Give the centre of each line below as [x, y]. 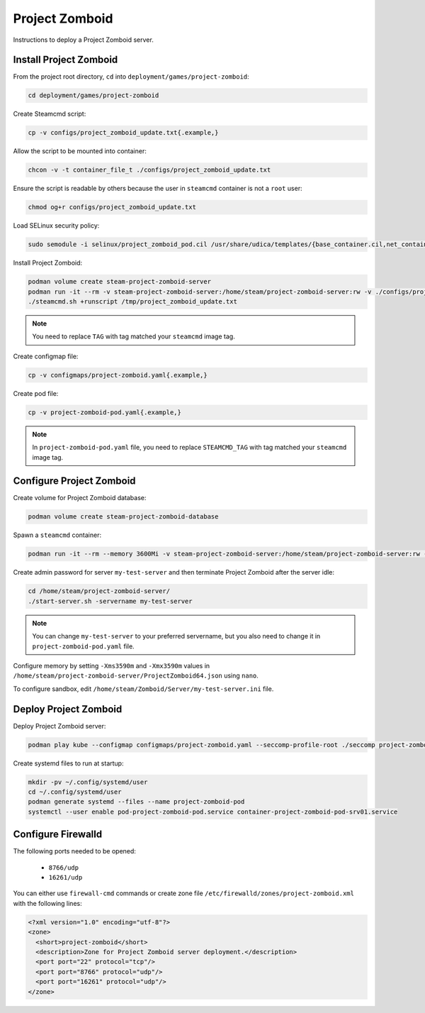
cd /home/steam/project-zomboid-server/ [99, 591]
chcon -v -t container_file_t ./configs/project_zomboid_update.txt [149, 170]
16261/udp [66, 878]
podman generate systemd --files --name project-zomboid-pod [136, 802]
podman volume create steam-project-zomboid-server [120, 282]
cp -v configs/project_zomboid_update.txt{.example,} [123, 133]
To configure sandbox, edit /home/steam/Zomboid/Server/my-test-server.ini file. [143, 689]
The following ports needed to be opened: [74, 851]
